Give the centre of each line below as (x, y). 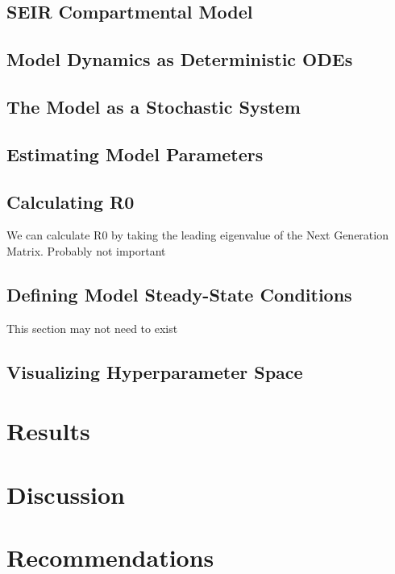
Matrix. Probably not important (86, 250)
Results (48, 431)
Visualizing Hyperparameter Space (155, 371)
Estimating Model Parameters (135, 154)
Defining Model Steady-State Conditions (179, 294)
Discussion (66, 494)
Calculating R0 (71, 201)
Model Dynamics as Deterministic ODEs (180, 59)
